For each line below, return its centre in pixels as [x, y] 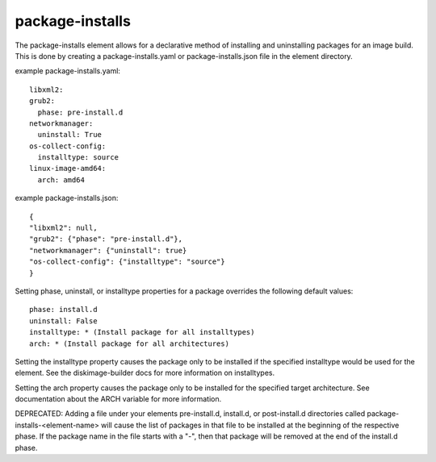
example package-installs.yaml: [68, 71]
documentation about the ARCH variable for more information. [118, 399]
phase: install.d [63, 310]
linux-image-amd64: [68, 169]
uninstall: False [63, 321]
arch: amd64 [61, 180]
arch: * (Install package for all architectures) [130, 343]
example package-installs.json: [67, 198]
